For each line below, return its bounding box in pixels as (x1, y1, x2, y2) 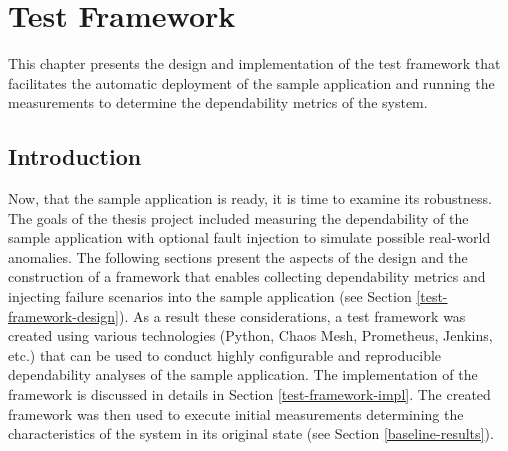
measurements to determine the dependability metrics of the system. (8, 92, 428, 113)
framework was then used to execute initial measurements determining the (8, 403, 464, 424)
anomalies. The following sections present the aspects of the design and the (8, 246, 468, 267)
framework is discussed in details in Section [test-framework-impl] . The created (8, 384, 491, 405)
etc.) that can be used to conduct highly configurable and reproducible (8, 344, 442, 365)
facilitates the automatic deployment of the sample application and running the (8, 72, 495, 93)
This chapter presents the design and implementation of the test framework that (8, 53, 501, 74)
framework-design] (8, 305, 119, 326)
